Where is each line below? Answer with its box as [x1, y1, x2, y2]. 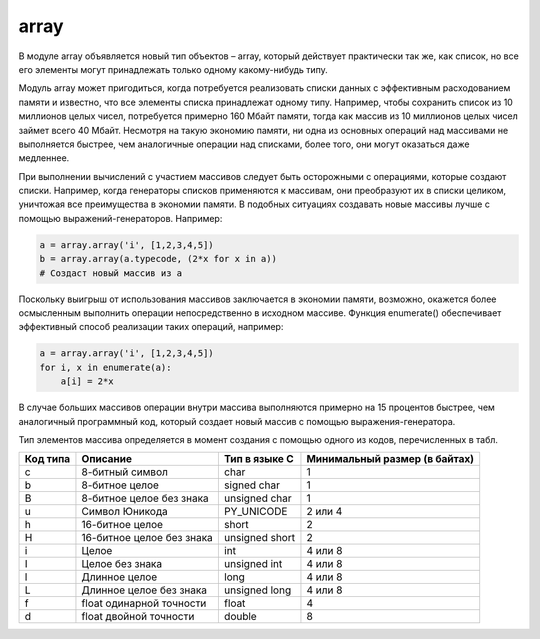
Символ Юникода [81, 505, 169, 519]
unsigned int [223, 557, 283, 571]
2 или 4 [306, 505, 343, 519]
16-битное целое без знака [81, 531, 214, 545]
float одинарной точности [81, 596, 207, 610]
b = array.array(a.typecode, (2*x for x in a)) [39, 253, 277, 265]
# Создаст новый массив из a [39, 267, 183, 279]
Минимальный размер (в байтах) [306, 452, 475, 466]
